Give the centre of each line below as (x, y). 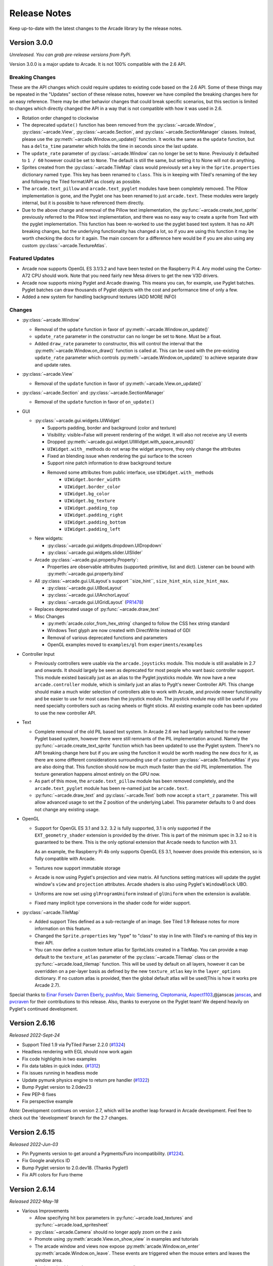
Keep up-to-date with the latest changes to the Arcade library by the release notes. (96, 28)
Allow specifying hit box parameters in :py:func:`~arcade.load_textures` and (114, 1217)
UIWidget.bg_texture (90, 501)
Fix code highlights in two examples (59, 1059)
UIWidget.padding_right (94, 515)
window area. (49, 1260)
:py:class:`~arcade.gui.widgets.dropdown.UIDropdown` (105, 545)
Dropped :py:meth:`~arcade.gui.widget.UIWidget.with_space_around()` (121, 442)
